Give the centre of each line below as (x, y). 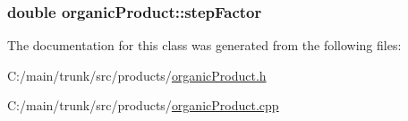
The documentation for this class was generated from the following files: (204, 45)
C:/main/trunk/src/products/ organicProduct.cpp (143, 105)
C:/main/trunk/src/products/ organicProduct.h (137, 75)
